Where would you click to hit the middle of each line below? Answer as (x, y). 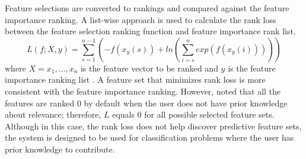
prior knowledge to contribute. (60, 149)
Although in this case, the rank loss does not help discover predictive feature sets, (153, 126)
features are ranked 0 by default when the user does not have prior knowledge (146, 103)
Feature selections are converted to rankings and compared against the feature (147, 8)
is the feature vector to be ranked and (149, 68)
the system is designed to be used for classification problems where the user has (149, 137)
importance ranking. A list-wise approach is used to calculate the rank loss (141, 19)
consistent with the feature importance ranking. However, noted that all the (143, 91)
